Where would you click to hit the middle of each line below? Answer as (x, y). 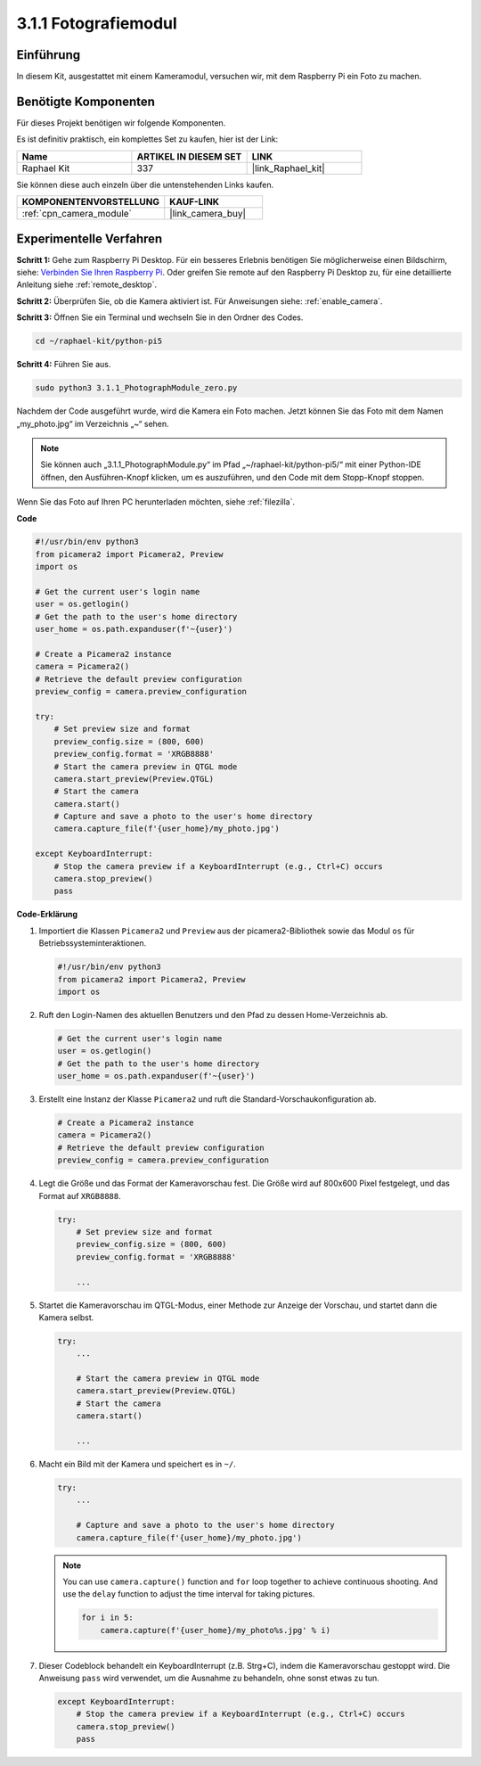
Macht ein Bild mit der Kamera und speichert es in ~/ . (137, 1464)
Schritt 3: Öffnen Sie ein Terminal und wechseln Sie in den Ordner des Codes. (160, 317)
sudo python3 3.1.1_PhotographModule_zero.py (136, 388)
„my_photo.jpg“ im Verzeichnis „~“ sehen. (93, 423)
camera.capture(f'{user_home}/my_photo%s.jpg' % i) (216, 1630)
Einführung (48, 55)
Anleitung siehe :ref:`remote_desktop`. (87, 284)
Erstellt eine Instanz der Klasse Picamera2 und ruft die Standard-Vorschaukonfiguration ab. (208, 1099)
